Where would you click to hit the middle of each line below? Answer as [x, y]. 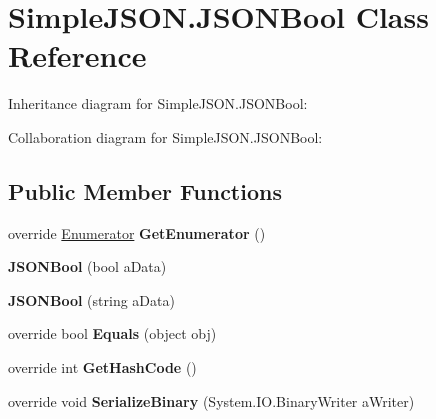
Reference [77, 55]
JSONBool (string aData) [91, 299]
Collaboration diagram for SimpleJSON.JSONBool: [165, 136]
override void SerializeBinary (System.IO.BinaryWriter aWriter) [211, 400]
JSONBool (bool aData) [87, 266]
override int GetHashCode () [102, 367]
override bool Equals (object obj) [112, 333]
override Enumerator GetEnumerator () [137, 232]
